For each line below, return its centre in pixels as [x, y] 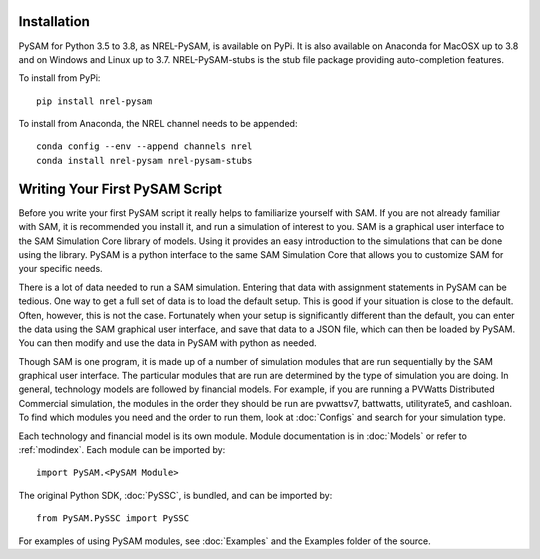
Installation [54, 21]
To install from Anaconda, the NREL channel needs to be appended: [158, 124]
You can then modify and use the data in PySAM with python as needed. [167, 343]
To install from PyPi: [59, 78]
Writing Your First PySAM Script [120, 188]
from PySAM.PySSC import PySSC [113, 518]
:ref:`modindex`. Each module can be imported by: [122, 450]
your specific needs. [61, 269]
